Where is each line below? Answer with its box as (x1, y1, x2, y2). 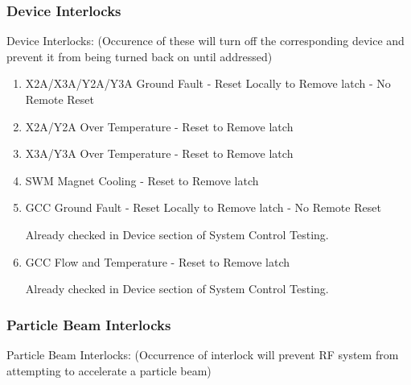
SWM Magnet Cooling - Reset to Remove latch (25, 172, 259, 188)
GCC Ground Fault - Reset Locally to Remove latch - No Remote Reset (25, 199, 381, 216)
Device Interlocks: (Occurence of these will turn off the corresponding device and (6, 32, 405, 49)
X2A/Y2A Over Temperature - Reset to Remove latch (25, 118, 294, 135)
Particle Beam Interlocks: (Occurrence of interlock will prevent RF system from (6, 346, 399, 362)
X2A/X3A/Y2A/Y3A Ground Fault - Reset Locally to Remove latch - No (25, 75, 391, 92)
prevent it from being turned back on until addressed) (6, 48, 273, 64)
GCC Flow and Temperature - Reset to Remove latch (25, 253, 290, 270)
